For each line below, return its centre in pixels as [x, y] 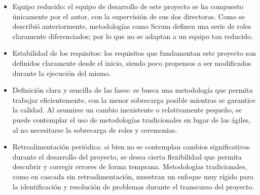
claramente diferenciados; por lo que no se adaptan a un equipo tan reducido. [133, 36]
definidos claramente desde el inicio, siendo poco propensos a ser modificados [132, 63]
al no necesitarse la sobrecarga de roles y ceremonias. [95, 129]
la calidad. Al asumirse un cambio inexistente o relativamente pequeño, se [127, 110]
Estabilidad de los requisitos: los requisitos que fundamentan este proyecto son [134, 53]
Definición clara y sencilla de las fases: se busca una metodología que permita [133, 90]
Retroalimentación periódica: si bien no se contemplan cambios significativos [131, 147]
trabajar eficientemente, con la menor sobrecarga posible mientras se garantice [134, 100]
